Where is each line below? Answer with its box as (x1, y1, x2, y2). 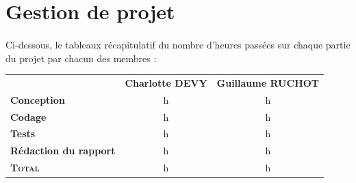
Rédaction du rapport (10, 143, 116, 158)
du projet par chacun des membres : (5, 51, 157, 65)
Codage (10, 109, 47, 124)
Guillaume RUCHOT (216, 75, 320, 89)
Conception (10, 92, 65, 107)
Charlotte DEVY (125, 75, 207, 89)
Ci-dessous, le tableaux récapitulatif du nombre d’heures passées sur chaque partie (5, 37, 351, 51)
